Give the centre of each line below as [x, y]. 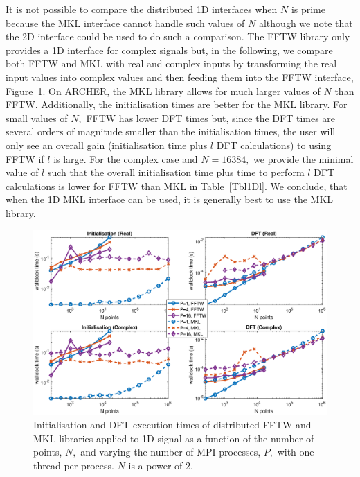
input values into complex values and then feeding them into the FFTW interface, [180, 77]
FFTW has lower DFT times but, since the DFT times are [211, 118]
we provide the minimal [304, 158]
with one [296, 452]
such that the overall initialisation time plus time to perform [176, 172]
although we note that [306, 23]
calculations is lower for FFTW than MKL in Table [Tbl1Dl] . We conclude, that [177, 185]
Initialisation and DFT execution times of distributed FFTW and [172, 425]
